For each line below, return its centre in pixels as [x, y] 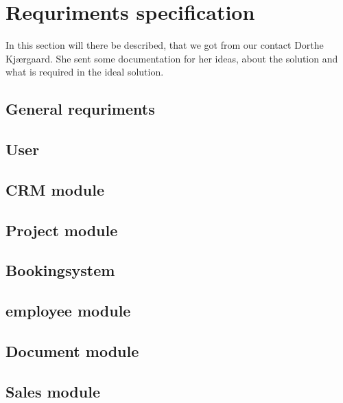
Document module [72, 350]
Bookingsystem [60, 270]
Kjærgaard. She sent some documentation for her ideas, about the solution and [172, 58]
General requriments [80, 109]
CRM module [55, 189]
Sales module [53, 391]
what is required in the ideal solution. [85, 72]
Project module [62, 230]
